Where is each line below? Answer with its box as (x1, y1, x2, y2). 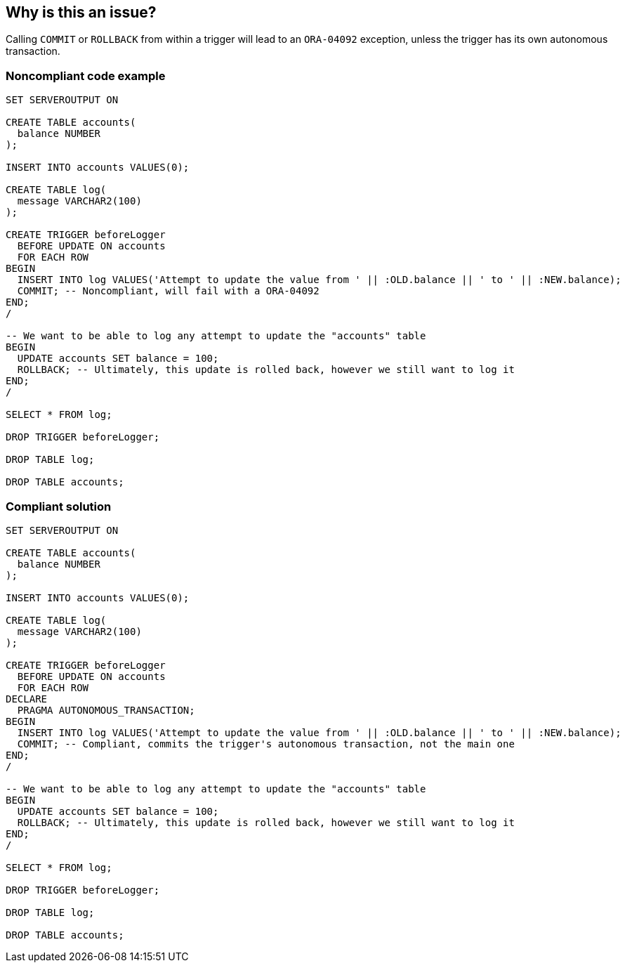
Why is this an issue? (6, 4, 157, 21)
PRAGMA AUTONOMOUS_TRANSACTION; (17, 704, 195, 716)
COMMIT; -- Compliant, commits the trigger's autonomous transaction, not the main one (17, 738, 515, 750)
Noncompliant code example (6, 68, 166, 83)
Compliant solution (6, 499, 112, 514)
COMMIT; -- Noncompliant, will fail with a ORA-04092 (17, 285, 320, 297)
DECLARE (6, 693, 48, 705)
